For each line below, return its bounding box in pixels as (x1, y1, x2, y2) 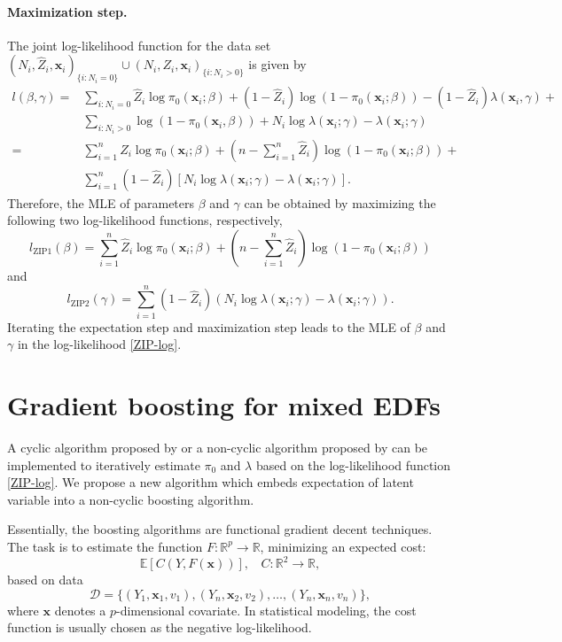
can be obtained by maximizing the (244, 193, 436, 212)
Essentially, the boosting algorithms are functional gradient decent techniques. (7, 520, 433, 538)
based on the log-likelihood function (255, 455, 451, 474)
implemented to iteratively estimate (7, 455, 200, 474)
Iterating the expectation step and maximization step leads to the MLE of (7, 317, 410, 336)
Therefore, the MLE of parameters (7, 193, 195, 212)
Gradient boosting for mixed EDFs (7, 387, 441, 423)
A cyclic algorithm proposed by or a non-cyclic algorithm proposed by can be (7, 437, 428, 456)
